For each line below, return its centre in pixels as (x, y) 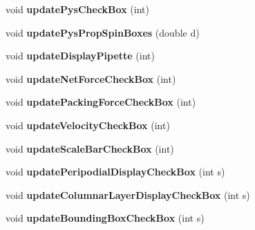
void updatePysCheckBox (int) (77, 9)
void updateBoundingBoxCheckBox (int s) (105, 218)
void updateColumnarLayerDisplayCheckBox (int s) (128, 194)
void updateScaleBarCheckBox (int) (90, 148)
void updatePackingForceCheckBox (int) (101, 102)
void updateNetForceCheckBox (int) (91, 78)
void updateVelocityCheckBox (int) (88, 125)
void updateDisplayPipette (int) (80, 56)
